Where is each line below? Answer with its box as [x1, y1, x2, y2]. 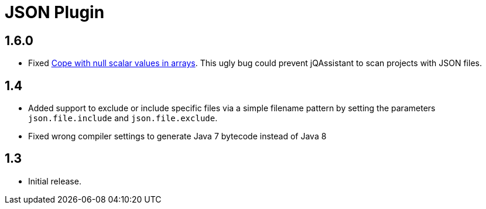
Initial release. [28, 176, 81, 186]
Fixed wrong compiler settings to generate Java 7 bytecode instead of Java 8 [28, 131, 327, 142]
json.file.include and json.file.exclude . [28, 113, 218, 124]
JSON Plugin [5, 2, 105, 22]
